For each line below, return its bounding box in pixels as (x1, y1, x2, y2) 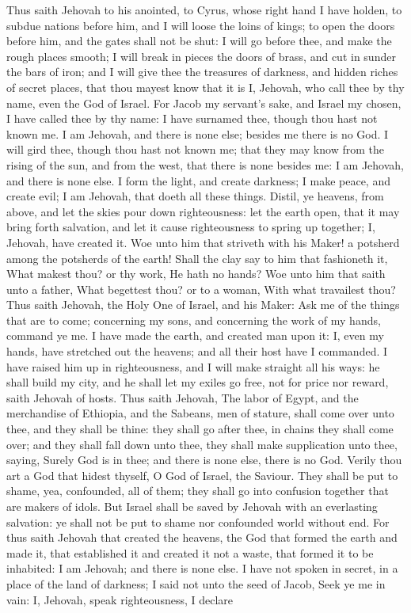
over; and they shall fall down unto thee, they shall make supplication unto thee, (6, 436, 398, 452)
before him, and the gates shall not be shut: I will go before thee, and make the (6, 32, 392, 49)
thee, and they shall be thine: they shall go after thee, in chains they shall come (6, 421, 394, 437)
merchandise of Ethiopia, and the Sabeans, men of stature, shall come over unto (6, 405, 394, 421)
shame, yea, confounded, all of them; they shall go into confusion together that (6, 482, 389, 499)
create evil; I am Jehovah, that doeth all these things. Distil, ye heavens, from (6, 188, 384, 204)
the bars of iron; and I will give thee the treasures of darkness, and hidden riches (6, 63, 398, 80)
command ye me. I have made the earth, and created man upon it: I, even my (6, 327, 384, 344)
